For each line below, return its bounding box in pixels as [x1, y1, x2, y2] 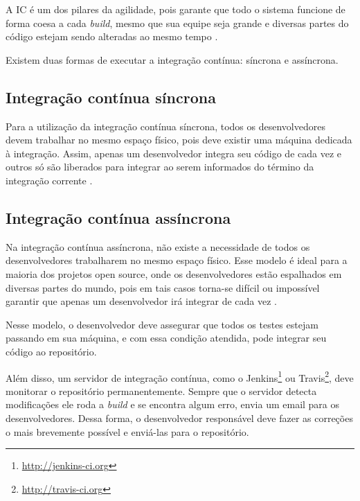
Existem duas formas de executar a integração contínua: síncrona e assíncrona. [6, 52, 339, 67]
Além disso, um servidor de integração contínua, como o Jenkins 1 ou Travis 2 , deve [6, 368, 354, 385]
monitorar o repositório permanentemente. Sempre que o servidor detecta [6, 383, 317, 398]
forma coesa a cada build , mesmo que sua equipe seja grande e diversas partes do [6, 15, 349, 30]
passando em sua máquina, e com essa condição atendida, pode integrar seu [6, 331, 327, 345]
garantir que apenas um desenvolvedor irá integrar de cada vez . [6, 294, 277, 308]
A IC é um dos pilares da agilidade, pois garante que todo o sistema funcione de [6, 2, 345, 16]
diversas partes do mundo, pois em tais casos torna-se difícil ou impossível [6, 280, 320, 295]
